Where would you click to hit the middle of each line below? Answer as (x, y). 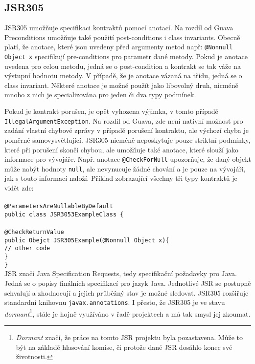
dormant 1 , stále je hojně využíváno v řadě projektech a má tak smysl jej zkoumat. (127, 313)
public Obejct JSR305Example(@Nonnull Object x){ (87, 240)
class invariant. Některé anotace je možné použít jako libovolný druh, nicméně (121, 85)
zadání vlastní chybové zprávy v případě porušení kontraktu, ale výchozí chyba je (127, 130)
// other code (27, 248)
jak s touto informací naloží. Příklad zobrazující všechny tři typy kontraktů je (121, 178)
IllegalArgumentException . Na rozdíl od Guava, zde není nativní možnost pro (124, 120)
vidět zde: (19, 188)
